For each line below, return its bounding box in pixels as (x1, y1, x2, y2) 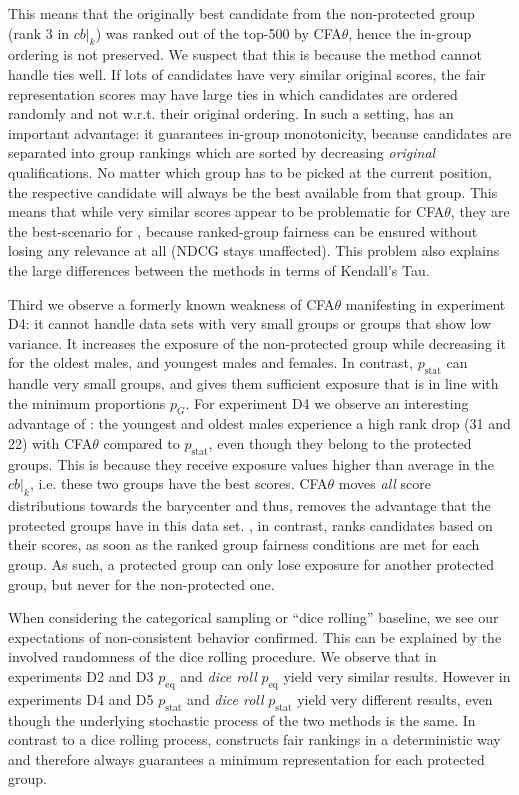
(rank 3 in (8, 22, 70, 43)
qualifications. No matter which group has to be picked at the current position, (8, 161, 492, 182)
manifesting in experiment (345, 293, 506, 314)
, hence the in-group (348, 22, 472, 43)
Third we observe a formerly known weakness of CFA (8, 293, 335, 314)
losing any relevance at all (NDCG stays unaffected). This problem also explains (8, 240, 500, 261)
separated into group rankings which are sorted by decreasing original (8, 142, 436, 163)
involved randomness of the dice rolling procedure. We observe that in (8, 646, 437, 667)
